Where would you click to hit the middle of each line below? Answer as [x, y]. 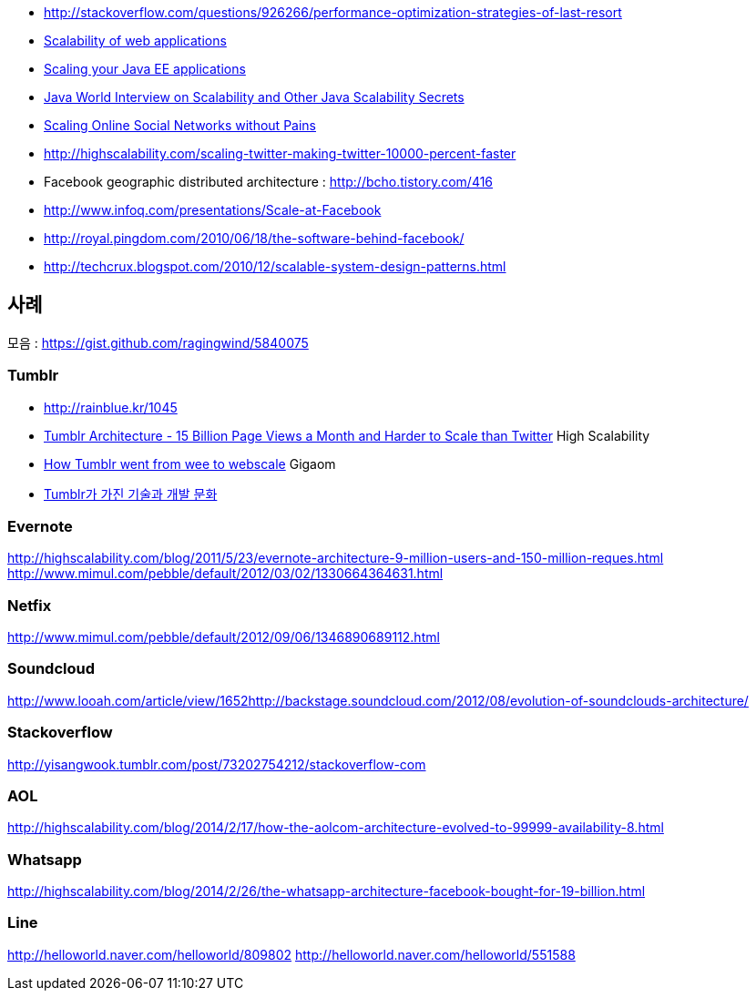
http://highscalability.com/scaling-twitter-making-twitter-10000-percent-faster [280, 153]
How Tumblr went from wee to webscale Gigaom [190, 463]
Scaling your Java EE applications [145, 69]
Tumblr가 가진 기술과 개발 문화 [131, 494]
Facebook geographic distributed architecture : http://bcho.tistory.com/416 [269, 182]
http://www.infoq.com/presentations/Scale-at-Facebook [213, 210]
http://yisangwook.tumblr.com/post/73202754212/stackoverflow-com [217, 764]
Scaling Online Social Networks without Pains [180, 125]
